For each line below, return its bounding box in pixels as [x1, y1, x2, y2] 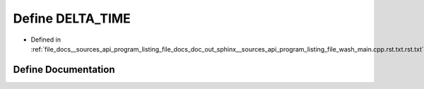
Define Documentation [13, 64, 115, 76]
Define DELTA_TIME [13, 11, 131, 26]
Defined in [30, 35, 61, 44]
